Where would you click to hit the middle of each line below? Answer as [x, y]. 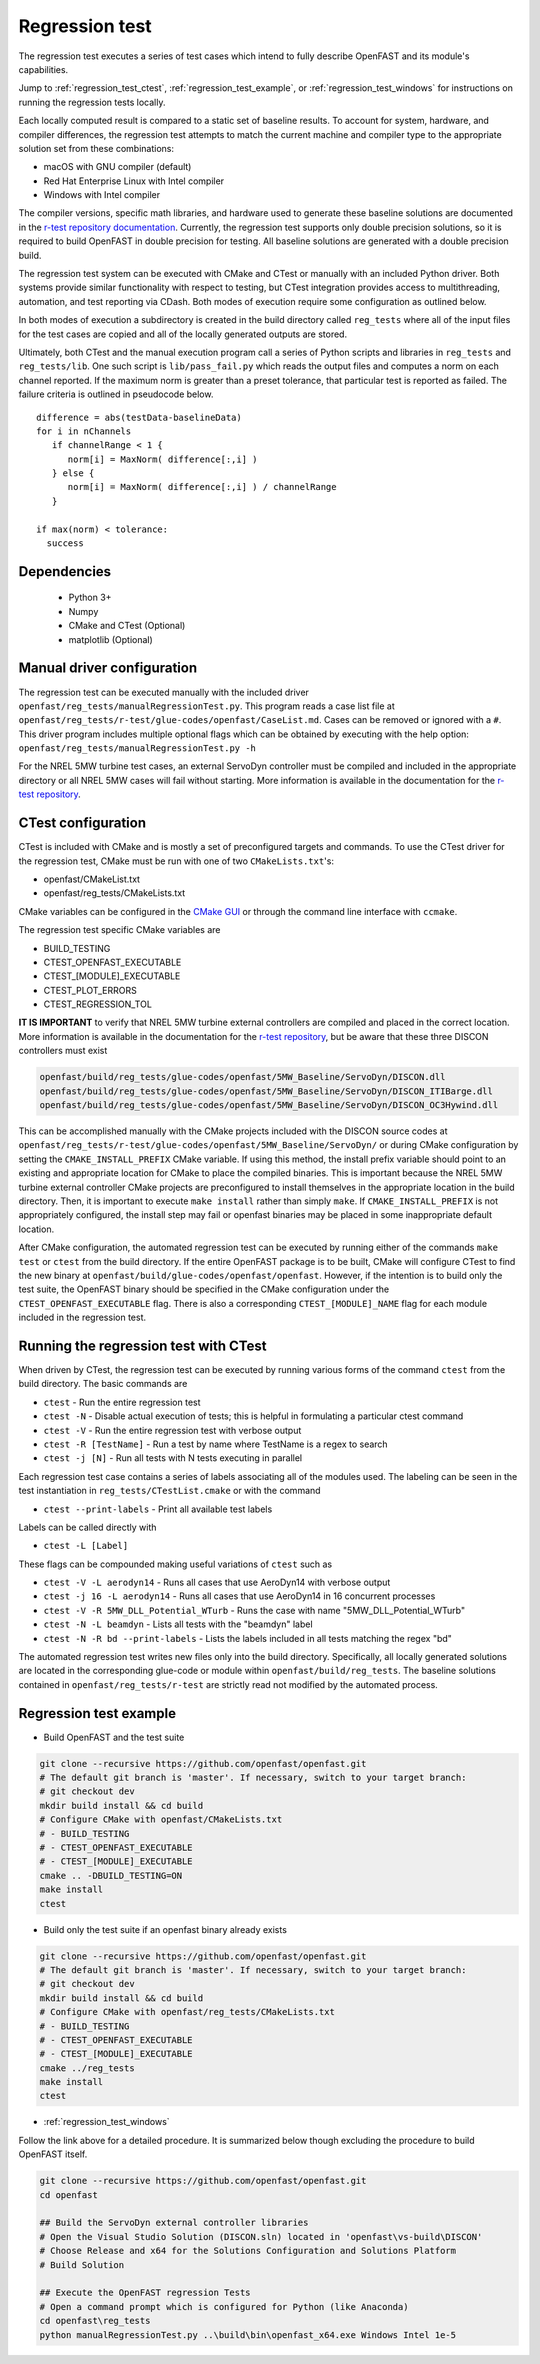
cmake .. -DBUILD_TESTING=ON [111, 1875]
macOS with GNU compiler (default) [117, 167]
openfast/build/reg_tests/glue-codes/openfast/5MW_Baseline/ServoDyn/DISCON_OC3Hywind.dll [269, 1105]
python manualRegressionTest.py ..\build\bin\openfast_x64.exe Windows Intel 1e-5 [248, 2334]
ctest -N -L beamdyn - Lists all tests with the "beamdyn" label [178, 1624]
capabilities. [43, 69]
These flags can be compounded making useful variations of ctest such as [175, 1564]
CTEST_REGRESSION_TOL [97, 1004]
